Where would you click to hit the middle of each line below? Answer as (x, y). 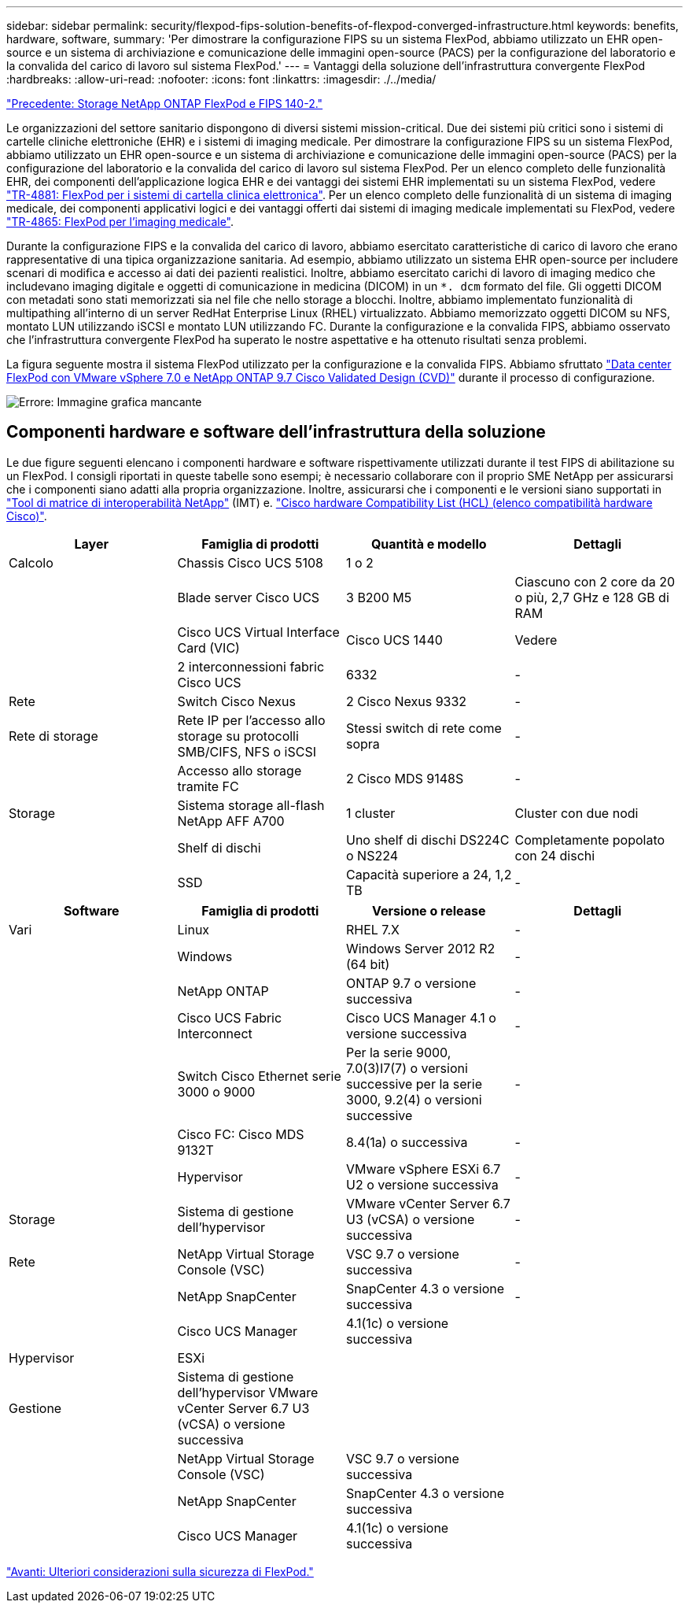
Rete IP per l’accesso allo (251, 720)
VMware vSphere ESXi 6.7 (424, 1169)
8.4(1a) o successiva (407, 1142)
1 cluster (371, 813)
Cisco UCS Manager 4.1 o (421, 1017)
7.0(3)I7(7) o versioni (407, 1068)
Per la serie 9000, (399, 1052)
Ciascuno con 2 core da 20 (595, 581)
